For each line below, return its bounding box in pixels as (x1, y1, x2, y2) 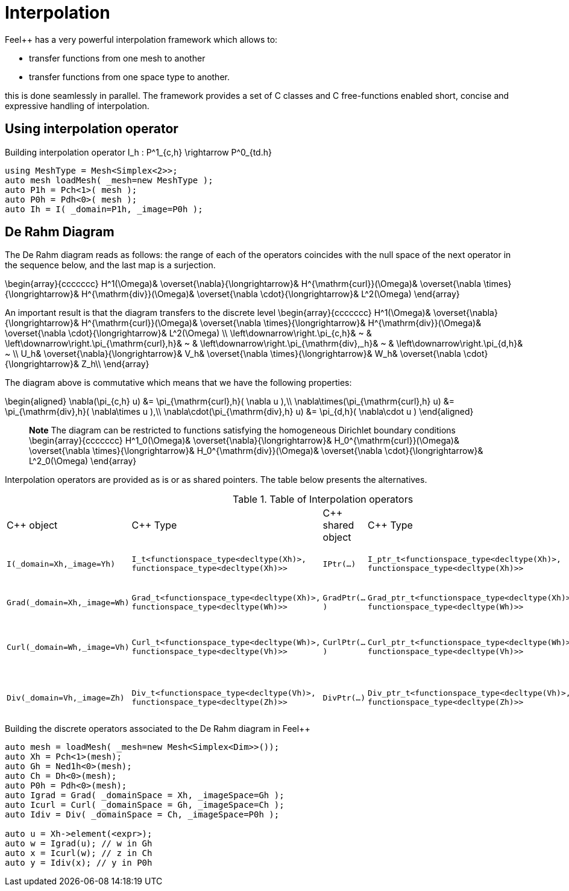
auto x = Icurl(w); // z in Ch (5, 848, 152, 858)
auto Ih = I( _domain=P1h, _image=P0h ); (5, 204, 203, 214)
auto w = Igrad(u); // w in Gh (5, 839, 152, 849)
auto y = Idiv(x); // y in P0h (5, 858, 152, 868)
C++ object (7, 519, 58, 532)
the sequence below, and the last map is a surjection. (5, 260, 216, 271)
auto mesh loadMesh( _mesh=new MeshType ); (5, 175, 213, 185)
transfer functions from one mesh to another (29, 52, 206, 63)
